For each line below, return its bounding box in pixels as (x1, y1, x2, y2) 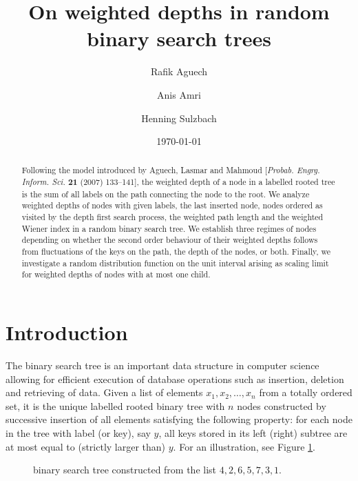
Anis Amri (157, 87, 201, 101)
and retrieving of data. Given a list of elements (6, 385, 203, 400)
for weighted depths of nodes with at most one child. (21, 268, 211, 280)
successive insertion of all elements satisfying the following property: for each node (6, 412, 352, 426)
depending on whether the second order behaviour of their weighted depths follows (21, 234, 318, 246)
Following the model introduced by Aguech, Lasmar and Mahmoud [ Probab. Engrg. (21, 164, 320, 176)
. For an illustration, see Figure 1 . (173, 439, 316, 453)
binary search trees (87, 24, 271, 52)
